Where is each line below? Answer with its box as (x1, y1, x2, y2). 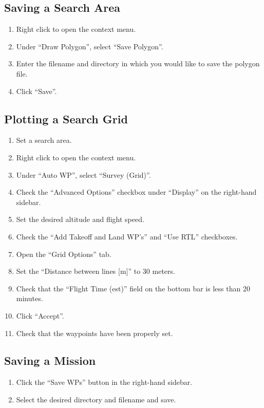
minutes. (16, 293, 43, 304)
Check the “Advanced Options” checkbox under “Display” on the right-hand (16, 187, 257, 197)
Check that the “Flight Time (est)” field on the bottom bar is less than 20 (16, 283, 250, 293)
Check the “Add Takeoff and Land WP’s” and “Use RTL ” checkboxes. (16, 231, 238, 242)
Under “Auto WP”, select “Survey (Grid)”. (16, 169, 151, 180)
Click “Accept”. (16, 310, 64, 321)
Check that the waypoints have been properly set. (16, 327, 173, 338)
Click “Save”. (16, 85, 57, 96)
